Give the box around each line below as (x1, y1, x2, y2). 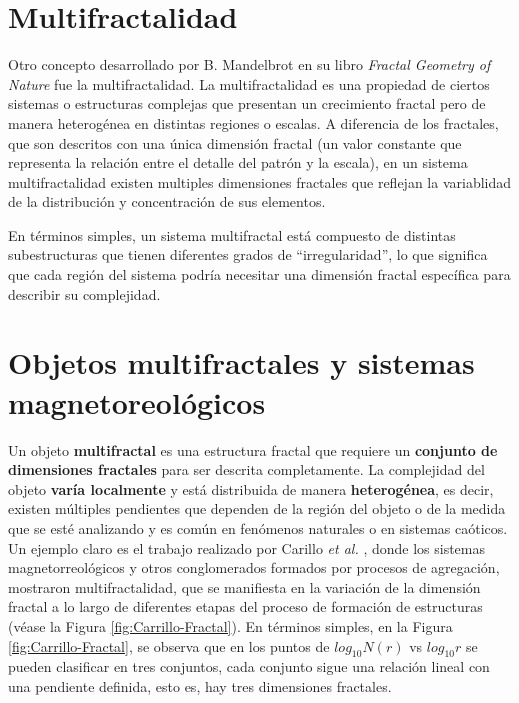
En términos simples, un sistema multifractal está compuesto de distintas (8, 224, 456, 245)
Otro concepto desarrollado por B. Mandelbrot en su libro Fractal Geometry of (8, 54, 491, 75)
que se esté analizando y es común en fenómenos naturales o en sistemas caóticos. (8, 517, 508, 538)
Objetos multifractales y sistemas (8, 342, 475, 383)
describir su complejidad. (8, 283, 161, 304)
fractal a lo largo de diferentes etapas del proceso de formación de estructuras (8, 596, 483, 617)
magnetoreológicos (8, 381, 266, 422)
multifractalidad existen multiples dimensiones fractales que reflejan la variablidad (8, 171, 512, 192)
